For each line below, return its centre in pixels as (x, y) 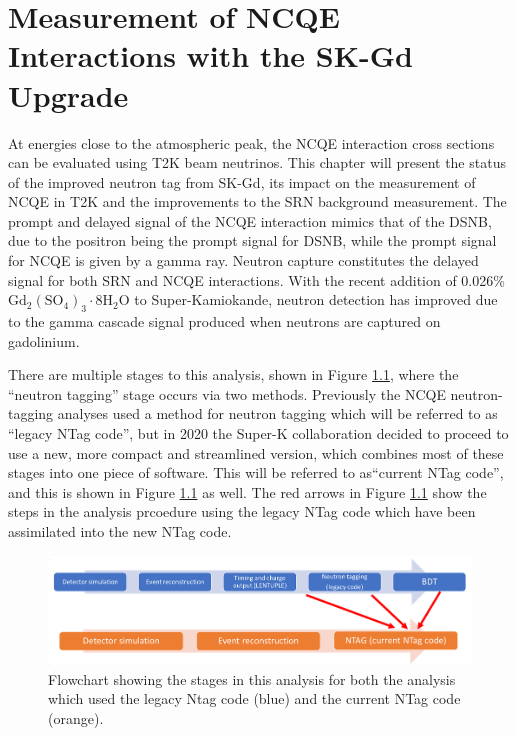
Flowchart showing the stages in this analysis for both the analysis (252, 678)
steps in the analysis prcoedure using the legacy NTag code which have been (242, 511)
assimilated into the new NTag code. (120, 530)
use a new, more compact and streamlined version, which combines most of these (256, 452)
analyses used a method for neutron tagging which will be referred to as (277, 413)
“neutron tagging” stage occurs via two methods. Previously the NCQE (227, 393)
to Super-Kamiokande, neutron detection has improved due (316, 299)
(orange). (76, 717)
